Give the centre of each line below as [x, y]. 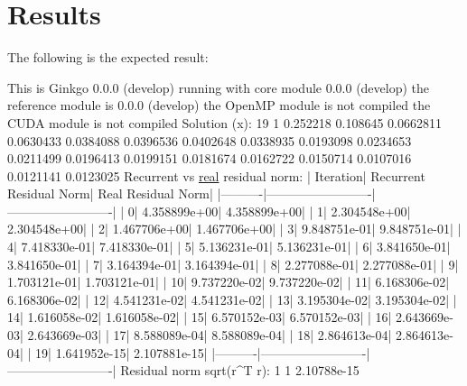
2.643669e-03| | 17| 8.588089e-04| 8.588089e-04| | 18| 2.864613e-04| [210, 335]
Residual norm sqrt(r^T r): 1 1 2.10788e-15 [240, 370]
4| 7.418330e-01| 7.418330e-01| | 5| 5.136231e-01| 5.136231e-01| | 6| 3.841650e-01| [229, 247]
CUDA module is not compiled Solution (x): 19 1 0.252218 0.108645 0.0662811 [224, 122]
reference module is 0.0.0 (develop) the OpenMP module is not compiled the [219, 105]
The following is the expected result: [108, 57]
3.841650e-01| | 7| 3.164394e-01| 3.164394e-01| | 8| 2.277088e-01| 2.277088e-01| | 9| [233, 264]
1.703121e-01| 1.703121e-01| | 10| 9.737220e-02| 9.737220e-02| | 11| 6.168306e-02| [229, 282]
